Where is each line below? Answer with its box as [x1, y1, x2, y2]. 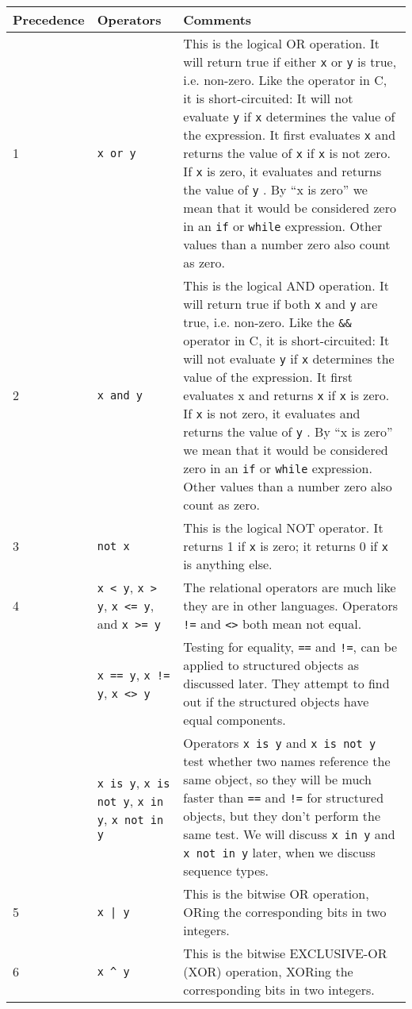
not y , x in [97, 791, 164, 810]
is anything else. [183, 555, 273, 573]
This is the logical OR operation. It [183, 34, 380, 52]
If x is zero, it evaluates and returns [183, 162, 382, 180]
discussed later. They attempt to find [183, 674, 390, 692]
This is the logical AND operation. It [183, 276, 389, 295]
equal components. [183, 711, 286, 729]
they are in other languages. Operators [183, 596, 398, 614]
